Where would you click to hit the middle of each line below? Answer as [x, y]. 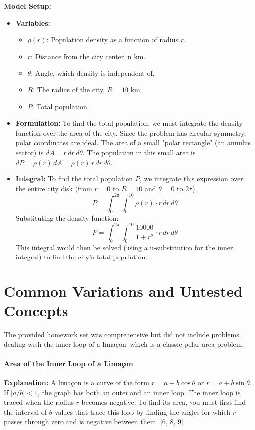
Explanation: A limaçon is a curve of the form [77, 382]
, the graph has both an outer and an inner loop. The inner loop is [139, 392]
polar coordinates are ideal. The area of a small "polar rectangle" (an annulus [133, 142]
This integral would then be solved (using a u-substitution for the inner [124, 247]
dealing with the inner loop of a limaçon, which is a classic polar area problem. [124, 344]
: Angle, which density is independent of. [93, 73]
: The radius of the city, [69, 89]
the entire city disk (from [54, 188]
